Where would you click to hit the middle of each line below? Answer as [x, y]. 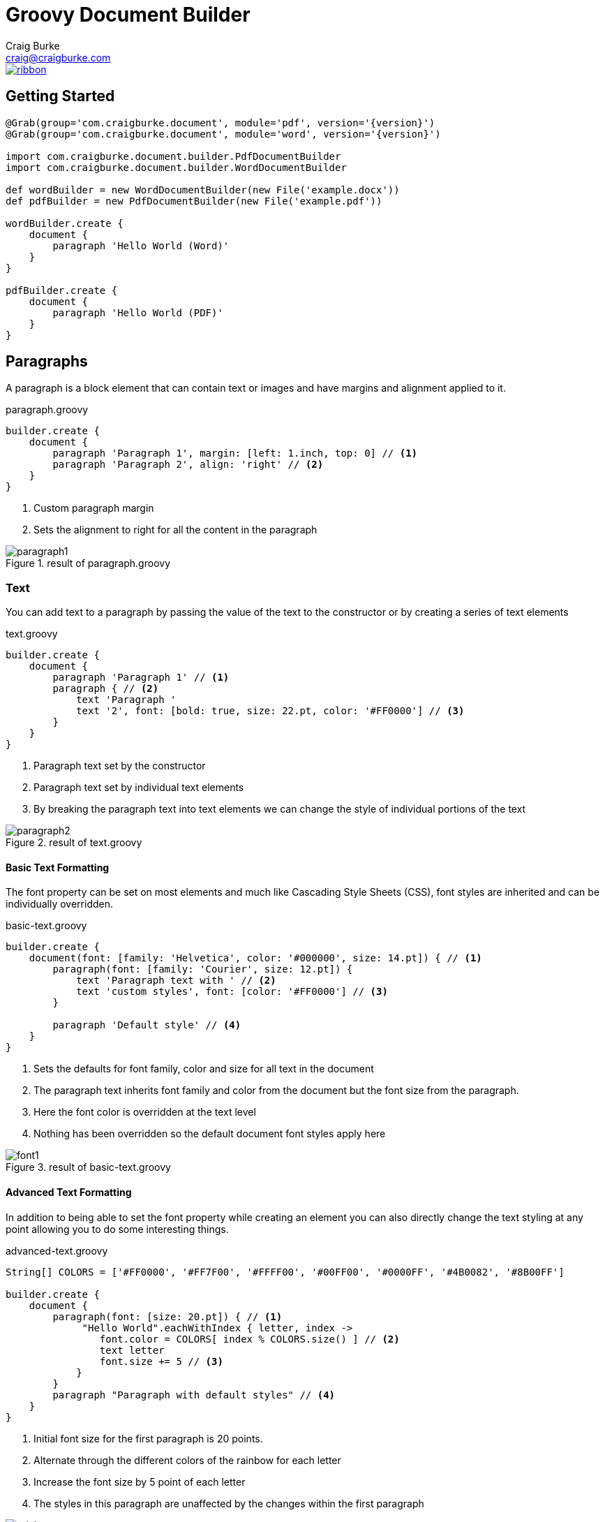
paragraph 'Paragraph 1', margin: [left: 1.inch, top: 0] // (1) [235, 453]
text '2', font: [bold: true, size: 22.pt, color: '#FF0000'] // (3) [270, 711]
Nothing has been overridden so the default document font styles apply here [210, 1134]
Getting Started [60, 96]
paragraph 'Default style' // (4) [147, 1025]
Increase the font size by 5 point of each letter [140, 1482]
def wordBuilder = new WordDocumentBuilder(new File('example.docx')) [203, 190]
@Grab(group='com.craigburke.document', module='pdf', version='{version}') [221, 123]
